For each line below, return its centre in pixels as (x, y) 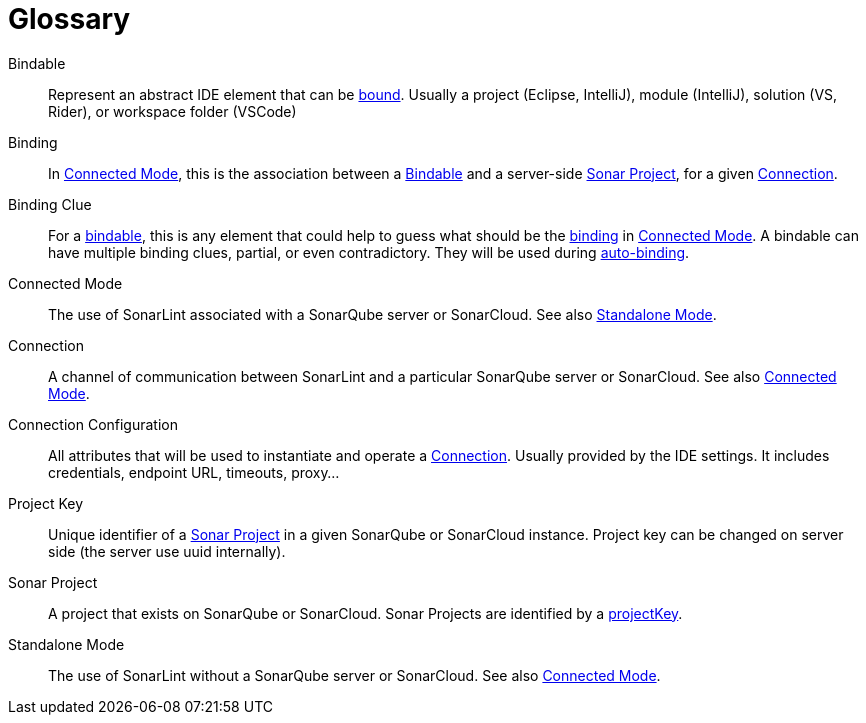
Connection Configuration (93, 424)
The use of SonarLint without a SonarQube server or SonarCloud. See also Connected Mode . (354, 675)
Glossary (69, 19)
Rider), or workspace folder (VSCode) (172, 111)
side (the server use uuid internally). (167, 551)
